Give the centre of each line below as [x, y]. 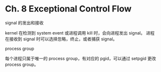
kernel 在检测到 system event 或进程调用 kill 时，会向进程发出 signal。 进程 [80, 33]
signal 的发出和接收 [24, 23]
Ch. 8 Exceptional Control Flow [68, 9]
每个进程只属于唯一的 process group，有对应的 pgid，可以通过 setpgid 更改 [80, 58]
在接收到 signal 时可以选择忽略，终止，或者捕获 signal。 [61, 39]
